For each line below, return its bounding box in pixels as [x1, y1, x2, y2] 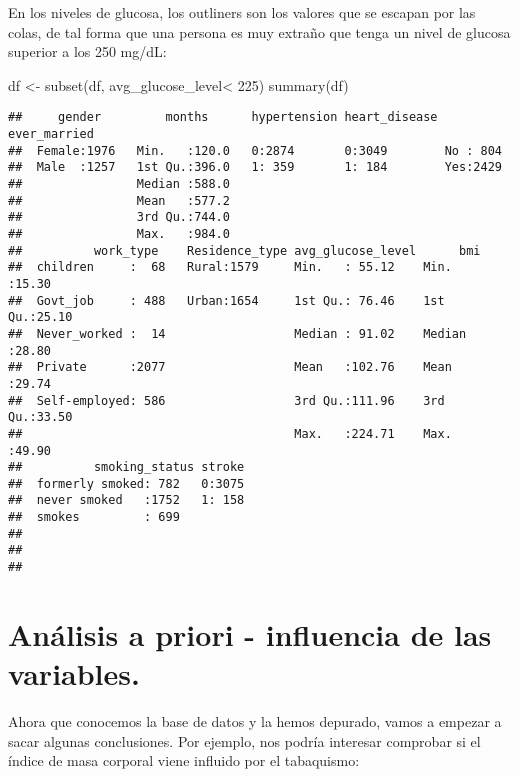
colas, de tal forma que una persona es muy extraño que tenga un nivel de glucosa [8, 21, 511, 42]
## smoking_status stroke [8, 460, 245, 475]
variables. [8, 653, 140, 694]
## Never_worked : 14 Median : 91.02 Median [8, 326, 467, 341]
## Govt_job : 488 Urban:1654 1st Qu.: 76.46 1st [8, 293, 445, 308]
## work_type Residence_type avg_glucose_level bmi [8, 243, 481, 258]
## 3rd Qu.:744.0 [8, 210, 230, 225]
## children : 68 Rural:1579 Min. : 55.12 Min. [8, 260, 452, 275]
